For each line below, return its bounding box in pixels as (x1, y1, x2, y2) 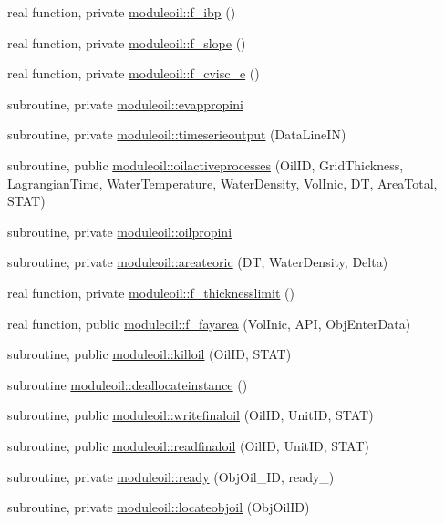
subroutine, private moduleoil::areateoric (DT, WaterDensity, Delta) (7, 252, 388, 272)
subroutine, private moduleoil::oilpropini (7, 221, 232, 241)
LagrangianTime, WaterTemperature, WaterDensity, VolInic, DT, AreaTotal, (7, 173, 438, 192)
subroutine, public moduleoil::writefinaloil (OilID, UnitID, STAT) (7, 405, 374, 425)
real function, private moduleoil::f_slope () (7, 33, 246, 52)
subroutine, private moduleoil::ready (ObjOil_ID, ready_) (7, 467, 335, 486)
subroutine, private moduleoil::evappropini (7, 94, 243, 113)
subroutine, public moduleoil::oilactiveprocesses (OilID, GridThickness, (7, 155, 404, 174)
